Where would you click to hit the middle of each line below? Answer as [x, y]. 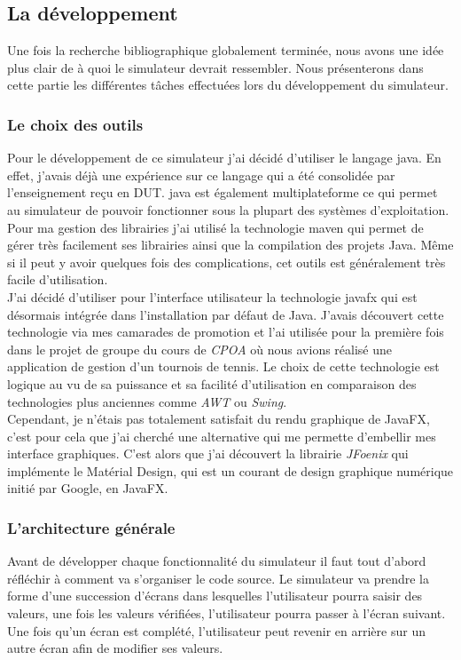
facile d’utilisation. [58, 279]
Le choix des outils [75, 124]
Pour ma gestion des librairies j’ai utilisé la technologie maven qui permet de [215, 227]
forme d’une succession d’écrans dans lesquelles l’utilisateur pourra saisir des [215, 596]
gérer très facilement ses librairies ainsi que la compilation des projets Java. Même [230, 245]
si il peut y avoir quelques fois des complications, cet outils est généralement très [227, 262]
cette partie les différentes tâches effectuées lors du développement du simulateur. [228, 85]
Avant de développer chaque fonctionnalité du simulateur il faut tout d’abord [217, 561]
